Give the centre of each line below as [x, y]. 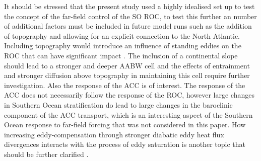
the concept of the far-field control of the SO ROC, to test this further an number [130, 16]
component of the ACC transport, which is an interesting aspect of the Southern [128, 114]
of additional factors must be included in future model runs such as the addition [128, 26]
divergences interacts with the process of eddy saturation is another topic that [125, 144]
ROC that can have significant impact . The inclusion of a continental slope [121, 55]
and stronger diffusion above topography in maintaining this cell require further [127, 75]
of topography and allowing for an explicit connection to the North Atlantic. [122, 35]
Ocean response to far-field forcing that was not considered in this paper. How [125, 125]
